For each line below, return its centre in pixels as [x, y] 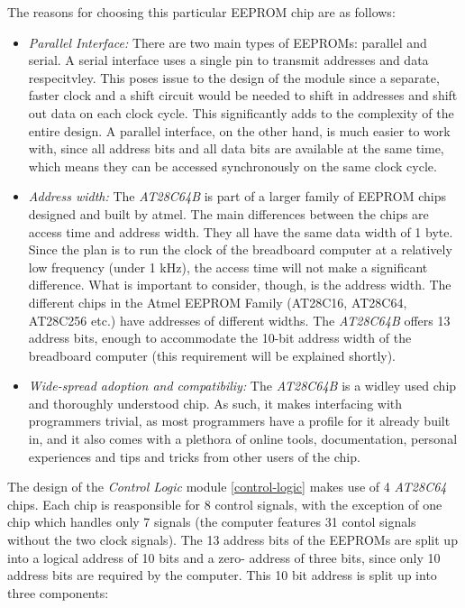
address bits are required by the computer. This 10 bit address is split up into [222, 575]
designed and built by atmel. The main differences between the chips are [228, 213]
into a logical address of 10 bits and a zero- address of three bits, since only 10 [224, 557]
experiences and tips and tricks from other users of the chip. [194, 456]
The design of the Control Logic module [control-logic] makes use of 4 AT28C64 [227, 487]
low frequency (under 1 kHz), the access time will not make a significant [228, 267]
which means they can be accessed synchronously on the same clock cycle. [232, 166]
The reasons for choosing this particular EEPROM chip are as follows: [201, 12]
